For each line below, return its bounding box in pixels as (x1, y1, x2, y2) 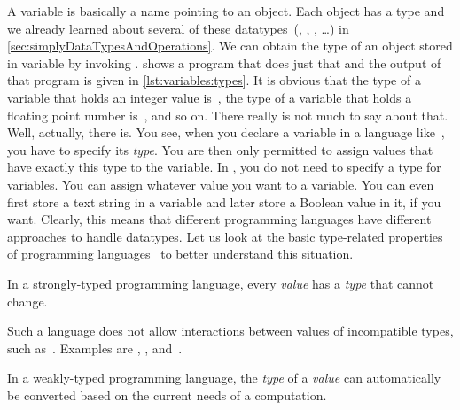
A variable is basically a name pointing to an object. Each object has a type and (7, 2, 445, 19)
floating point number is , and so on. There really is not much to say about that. (7, 105, 448, 124)
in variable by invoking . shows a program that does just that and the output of (7, 53, 441, 72)
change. (7, 291, 48, 310)
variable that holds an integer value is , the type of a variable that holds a (7, 88, 412, 106)
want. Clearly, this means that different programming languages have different (7, 210, 432, 228)
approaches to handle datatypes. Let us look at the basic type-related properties (7, 227, 443, 245)
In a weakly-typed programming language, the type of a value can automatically (7, 368, 441, 387)
